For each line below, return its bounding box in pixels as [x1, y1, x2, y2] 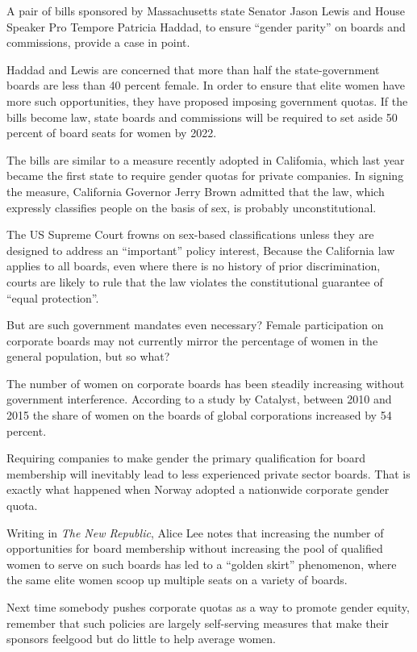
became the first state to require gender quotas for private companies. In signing [6, 167, 404, 184]
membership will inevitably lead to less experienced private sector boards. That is [6, 465, 411, 482]
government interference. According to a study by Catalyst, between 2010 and [6, 391, 392, 407]
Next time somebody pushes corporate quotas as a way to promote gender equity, [6, 599, 410, 615]
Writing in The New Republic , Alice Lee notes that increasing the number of [6, 524, 384, 541]
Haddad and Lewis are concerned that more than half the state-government [6, 61, 380, 77]
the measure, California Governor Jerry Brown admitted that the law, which [6, 182, 385, 199]
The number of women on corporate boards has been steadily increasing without [6, 374, 405, 391]
